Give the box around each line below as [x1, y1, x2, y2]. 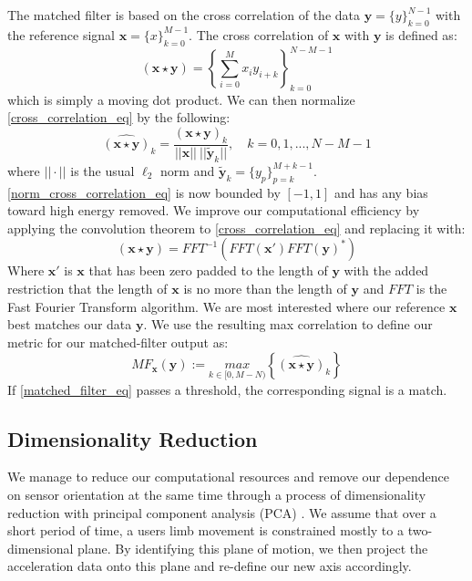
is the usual [70, 161, 135, 180]
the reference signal [7, 25, 115, 44]
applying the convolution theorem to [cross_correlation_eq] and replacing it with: [7, 218, 466, 237]
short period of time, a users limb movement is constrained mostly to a [7, 521, 404, 540]
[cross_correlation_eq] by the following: [7, 108, 231, 127]
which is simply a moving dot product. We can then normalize [7, 89, 355, 109]
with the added [344, 261, 429, 280]
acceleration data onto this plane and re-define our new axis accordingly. [7, 556, 412, 576]
